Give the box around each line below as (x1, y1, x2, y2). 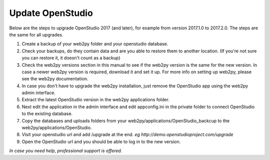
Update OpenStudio (9, 7, 93, 18)
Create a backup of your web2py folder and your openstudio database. (21, 41, 168, 47)
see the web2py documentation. (21, 76, 88, 82)
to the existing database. (21, 111, 72, 117)
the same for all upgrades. (9, 31, 63, 37)
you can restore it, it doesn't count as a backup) (21, 55, 120, 61)
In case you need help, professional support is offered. (9, 148, 122, 154)
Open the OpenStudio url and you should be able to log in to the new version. (21, 139, 181, 145)
